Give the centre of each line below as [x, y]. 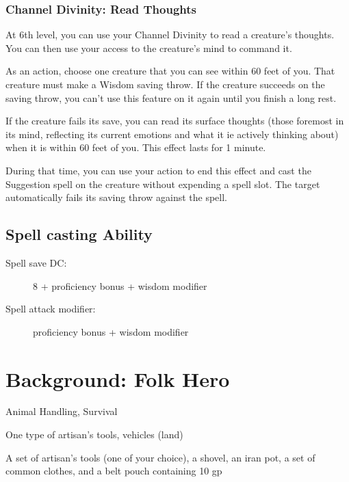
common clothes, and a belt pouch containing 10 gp [114, 471]
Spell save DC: [36, 262]
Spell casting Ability [79, 234]
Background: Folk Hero [118, 378]
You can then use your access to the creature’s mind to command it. [149, 48]
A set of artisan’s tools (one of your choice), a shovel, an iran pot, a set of [160, 457]
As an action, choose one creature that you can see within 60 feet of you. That [170, 71]
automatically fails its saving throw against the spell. [116, 197]
